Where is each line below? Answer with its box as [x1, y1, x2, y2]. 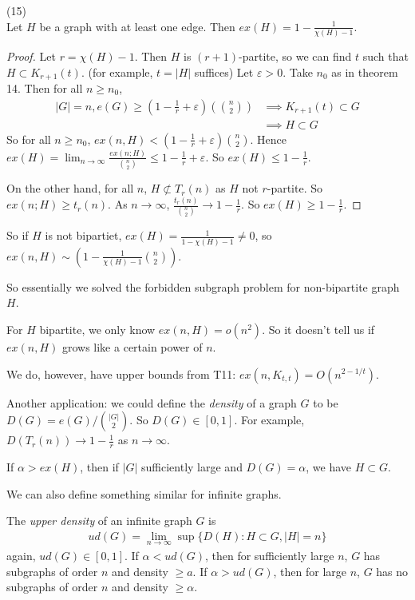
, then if [80, 458, 119, 475]
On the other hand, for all [6, 180, 134, 197]
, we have [306, 458, 352, 475]
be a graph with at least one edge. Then [39, 18, 235, 34]
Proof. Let [6, 47, 56, 64]
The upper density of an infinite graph [6, 512, 192, 529]
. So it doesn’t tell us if [262, 320, 375, 337]
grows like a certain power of [61, 338, 203, 355]
